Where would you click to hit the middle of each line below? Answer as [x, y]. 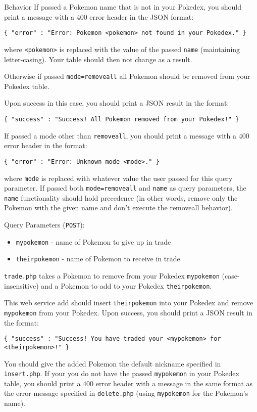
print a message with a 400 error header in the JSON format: [99, 16]
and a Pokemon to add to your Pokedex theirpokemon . [126, 285]
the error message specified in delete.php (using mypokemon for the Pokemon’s [126, 393]
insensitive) [21, 285]
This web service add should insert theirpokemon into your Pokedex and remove [129, 303]
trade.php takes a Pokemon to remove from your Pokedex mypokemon [112, 276]
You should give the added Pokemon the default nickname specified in [113, 363]
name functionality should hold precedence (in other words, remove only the [121, 197]
